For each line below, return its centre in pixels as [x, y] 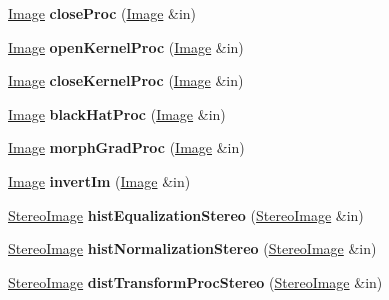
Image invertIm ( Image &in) [99, 180]
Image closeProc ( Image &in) [102, 13]
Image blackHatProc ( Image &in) [117, 113]
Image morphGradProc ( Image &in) [126, 147]
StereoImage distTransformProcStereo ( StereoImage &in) [195, 281]
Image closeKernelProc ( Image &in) [126, 80]
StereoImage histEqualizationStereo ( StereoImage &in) [186, 214]
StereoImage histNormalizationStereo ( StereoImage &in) [192, 248]
